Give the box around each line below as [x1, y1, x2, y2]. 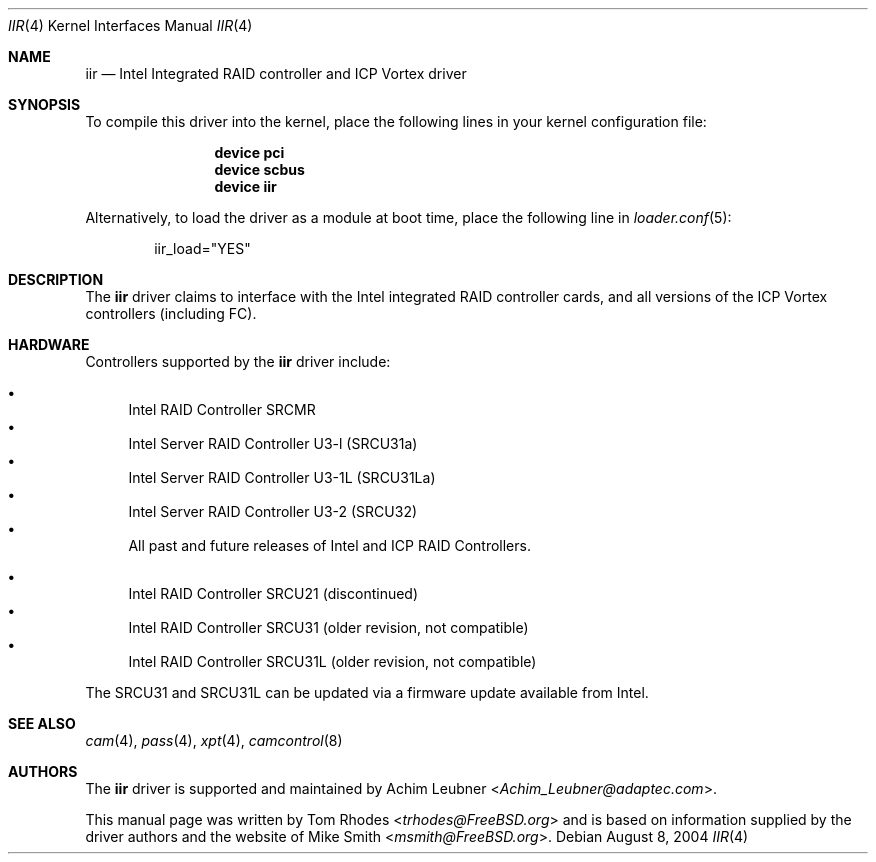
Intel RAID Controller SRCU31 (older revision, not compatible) [128, 619, 529, 636]
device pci [214, 144, 285, 161]
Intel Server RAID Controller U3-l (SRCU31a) [128, 435, 418, 452]
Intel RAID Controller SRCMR [128, 401, 316, 418]
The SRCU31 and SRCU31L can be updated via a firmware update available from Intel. [85, 684, 649, 701]
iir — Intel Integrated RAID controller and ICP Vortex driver [85, 65, 467, 82]
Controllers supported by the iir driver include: [85, 353, 391, 370]
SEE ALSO [8, 715, 76, 732]
